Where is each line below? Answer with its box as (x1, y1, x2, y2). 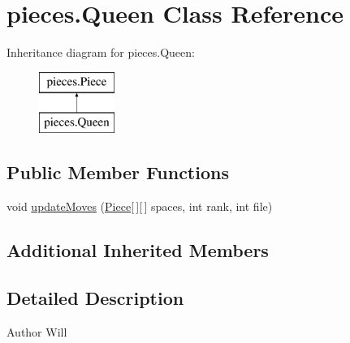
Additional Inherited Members (6, 238, 269, 263)
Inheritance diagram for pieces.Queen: (6, 44, 195, 61)
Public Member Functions (6, 160, 229, 185)
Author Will (6, 323, 67, 340)
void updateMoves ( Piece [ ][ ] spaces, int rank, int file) (6, 198, 273, 215)
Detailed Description (6, 285, 184, 310)
